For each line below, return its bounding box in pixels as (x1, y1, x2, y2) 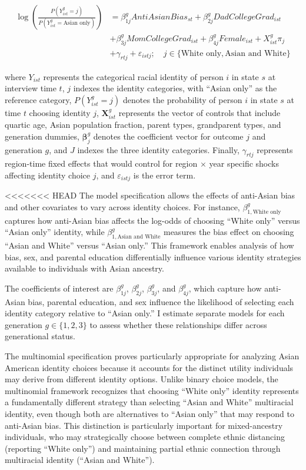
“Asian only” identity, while (5, 226, 105, 238)
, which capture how (188, 282, 262, 294)
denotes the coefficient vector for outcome (93, 130, 244, 142)
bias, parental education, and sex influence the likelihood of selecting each (28, 295, 294, 307)
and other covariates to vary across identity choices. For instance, (5, 200, 240, 213)
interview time (5, 82, 56, 94)
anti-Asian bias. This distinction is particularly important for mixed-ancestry (5, 419, 283, 431)
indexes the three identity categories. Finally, (77, 143, 240, 155)
